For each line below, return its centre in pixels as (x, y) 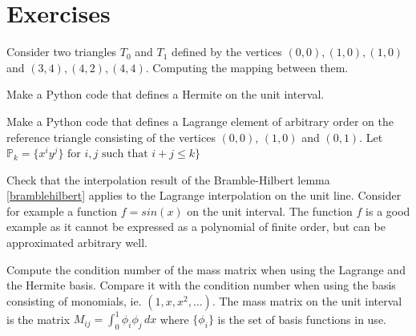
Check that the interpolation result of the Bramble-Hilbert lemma (168, 179)
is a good (388, 211)
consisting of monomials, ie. (74, 300)
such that (125, 154)
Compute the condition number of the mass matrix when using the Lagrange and (206, 269)
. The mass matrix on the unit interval (307, 300)
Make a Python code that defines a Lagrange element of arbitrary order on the (200, 121)
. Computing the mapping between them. (247, 67)
